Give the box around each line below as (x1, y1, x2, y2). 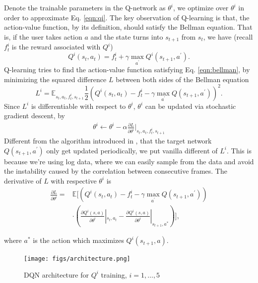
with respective (51, 175, 97, 186)
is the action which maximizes (33, 235, 124, 245)
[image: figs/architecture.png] (24, 255, 130, 263)
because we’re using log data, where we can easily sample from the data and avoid (4, 156, 254, 166)
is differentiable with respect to (31, 100, 126, 111)
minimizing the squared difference (4, 74, 107, 84)
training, (101, 269, 127, 280)
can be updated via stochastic (145, 100, 236, 111)
